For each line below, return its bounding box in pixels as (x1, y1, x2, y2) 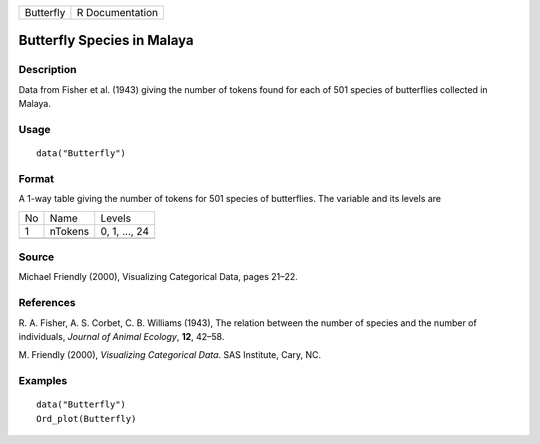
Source (18, 250, 55, 264)
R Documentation (76, 6, 159, 19)
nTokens (49, 224, 90, 238)
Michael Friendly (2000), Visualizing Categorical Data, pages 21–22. (18, 271, 299, 283)
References (18, 296, 76, 310)
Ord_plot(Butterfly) (36, 413, 137, 424)
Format (18, 171, 55, 185)
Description (18, 63, 77, 77)
